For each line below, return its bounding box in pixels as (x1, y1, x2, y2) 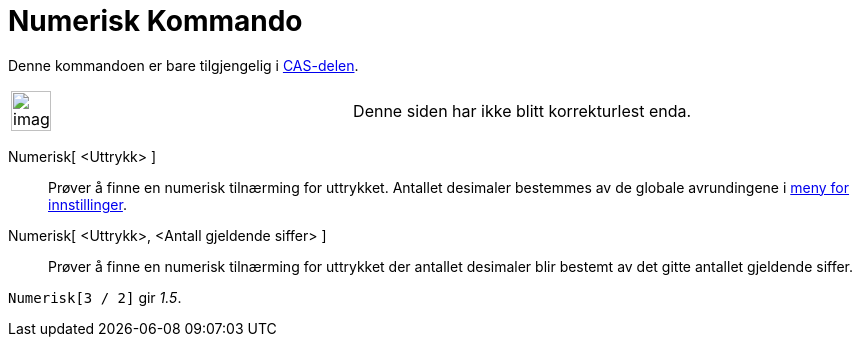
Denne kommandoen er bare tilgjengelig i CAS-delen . (8, 56, 359, 74)
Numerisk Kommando (8, 4, 303, 38)
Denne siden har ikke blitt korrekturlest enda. (353, 100, 692, 121)
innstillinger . (48, 195, 127, 213)
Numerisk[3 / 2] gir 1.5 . (8, 288, 182, 306)
